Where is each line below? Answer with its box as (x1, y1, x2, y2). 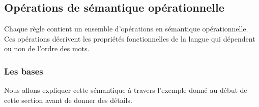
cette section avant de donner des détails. (4, 94, 132, 105)
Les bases (4, 64, 43, 77)
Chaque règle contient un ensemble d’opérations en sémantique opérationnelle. (4, 23, 248, 34)
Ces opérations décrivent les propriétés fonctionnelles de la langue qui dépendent (4, 33, 255, 44)
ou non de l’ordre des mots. (4, 43, 90, 54)
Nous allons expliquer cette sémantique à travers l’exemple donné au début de (4, 85, 247, 95)
